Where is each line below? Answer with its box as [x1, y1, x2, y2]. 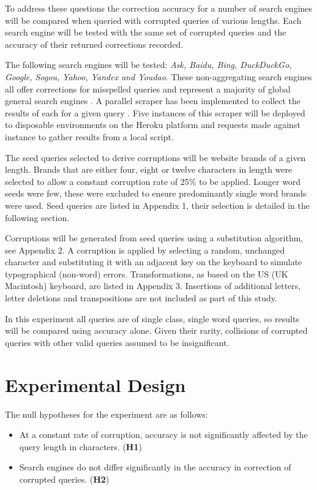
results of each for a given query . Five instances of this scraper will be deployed [5, 106, 305, 119]
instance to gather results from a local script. [5, 130, 174, 143]
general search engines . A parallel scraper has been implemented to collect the [5, 94, 301, 107]
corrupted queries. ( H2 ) [19, 472, 110, 485]
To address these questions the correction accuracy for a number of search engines [5, 2, 313, 14]
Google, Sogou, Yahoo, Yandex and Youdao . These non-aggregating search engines [5, 70, 312, 83]
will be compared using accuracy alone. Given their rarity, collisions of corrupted [5, 324, 308, 337]
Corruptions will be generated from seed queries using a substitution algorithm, [5, 232, 304, 244]
